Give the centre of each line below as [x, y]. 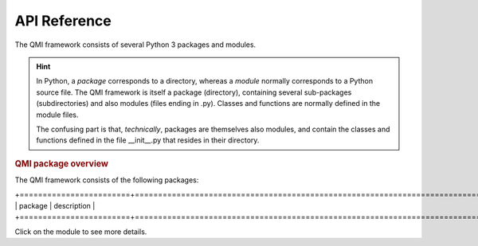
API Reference [63, 21]
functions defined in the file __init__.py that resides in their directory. [148, 140]
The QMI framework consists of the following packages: [107, 180]
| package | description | [55, 205]
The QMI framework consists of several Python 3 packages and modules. [135, 45]
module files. [57, 115]
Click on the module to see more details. [81, 232]
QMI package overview [62, 163]
